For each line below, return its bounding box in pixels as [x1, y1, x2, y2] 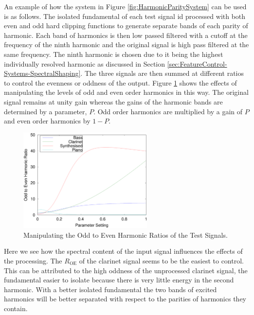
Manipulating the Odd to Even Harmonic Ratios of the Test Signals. [23, 229, 228, 240]
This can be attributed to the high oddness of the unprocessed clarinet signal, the [4, 265, 248, 275]
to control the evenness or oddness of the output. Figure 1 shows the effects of [4, 77, 237, 87]
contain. [4, 303, 28, 313]
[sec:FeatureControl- [167, 58, 227, 69]
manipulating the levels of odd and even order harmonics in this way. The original [4, 87, 249, 97]
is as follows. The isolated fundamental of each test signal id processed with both [4, 11, 246, 21]
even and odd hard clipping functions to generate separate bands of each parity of [4, 20, 248, 31]
